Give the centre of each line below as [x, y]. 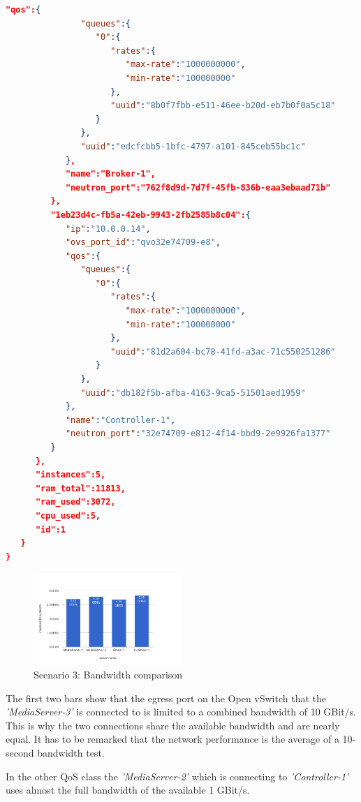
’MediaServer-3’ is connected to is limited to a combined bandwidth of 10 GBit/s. [181, 712]
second [20, 752]
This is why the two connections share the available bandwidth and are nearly [173, 725]
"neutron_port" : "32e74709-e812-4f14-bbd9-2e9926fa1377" [198, 434]
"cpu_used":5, [68, 515]
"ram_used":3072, [75, 502]
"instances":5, [71, 475]
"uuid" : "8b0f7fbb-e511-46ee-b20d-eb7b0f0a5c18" [223, 106]
